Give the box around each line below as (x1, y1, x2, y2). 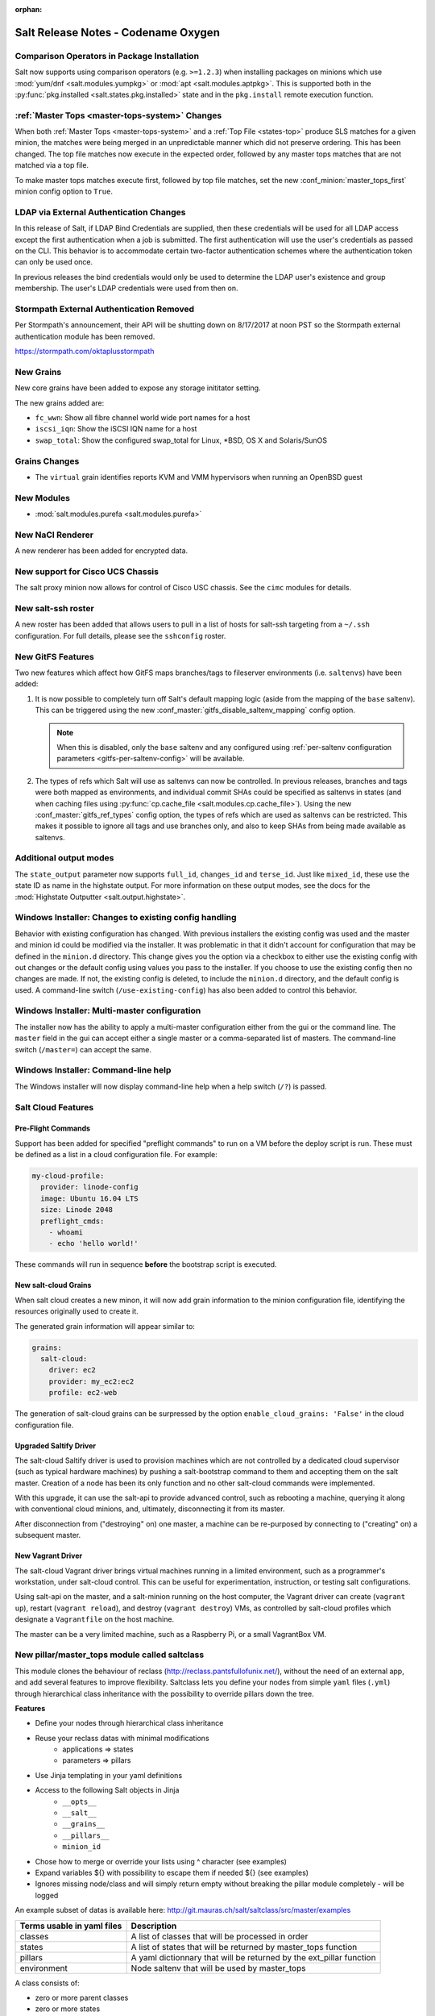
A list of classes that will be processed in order (130, 1931, 309, 1942)
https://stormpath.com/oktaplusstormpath (14, 347, 155, 356)
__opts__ (62, 1797, 97, 1806)
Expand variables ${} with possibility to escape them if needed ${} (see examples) (35, 1868, 309, 1877)
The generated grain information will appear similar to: (14, 1321, 195, 1331)
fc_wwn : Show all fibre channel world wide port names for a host (35, 412, 251, 423)
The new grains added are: (14, 398, 105, 407)
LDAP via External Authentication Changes (14, 206, 186, 218)
